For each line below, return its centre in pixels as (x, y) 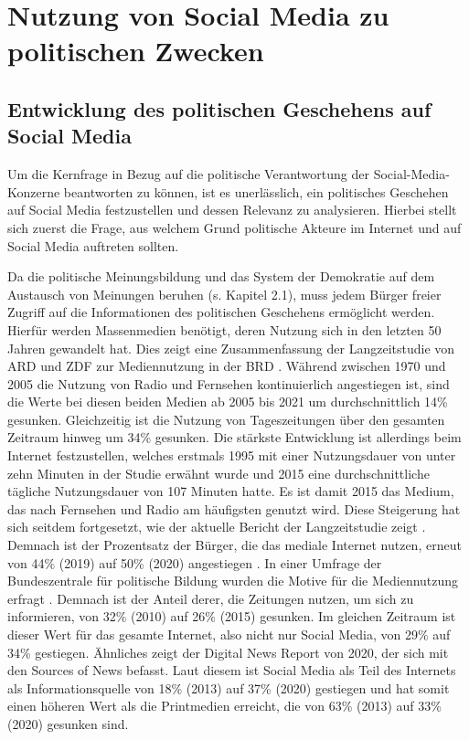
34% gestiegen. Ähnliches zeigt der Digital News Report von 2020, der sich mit (228, 652)
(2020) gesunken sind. (68, 723)
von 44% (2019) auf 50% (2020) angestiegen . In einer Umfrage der (195, 562)
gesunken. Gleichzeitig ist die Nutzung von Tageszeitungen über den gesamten (226, 419)
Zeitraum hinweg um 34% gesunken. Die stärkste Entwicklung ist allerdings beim (234, 437)
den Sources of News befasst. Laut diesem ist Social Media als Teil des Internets (232, 670)
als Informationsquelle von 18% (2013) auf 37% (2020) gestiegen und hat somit (229, 687)
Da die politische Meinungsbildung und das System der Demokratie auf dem (221, 276)
